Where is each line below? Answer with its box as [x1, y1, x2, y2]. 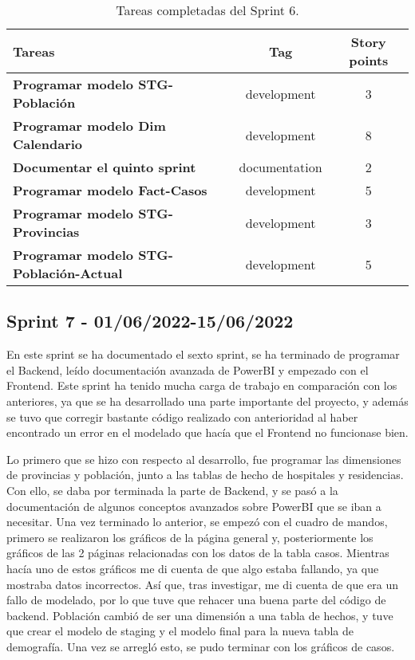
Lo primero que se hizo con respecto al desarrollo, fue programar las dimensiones [6, 450, 401, 467]
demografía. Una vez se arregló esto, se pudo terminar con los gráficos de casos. [6, 638, 395, 654]
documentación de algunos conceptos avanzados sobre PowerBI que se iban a [6, 497, 381, 514]
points [349, 51, 389, 69]
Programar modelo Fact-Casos [13, 181, 207, 199]
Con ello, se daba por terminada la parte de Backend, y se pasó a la [6, 481, 338, 498]
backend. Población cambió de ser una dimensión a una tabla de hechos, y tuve [6, 607, 393, 623]
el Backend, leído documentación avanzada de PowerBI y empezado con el [6, 361, 369, 378]
